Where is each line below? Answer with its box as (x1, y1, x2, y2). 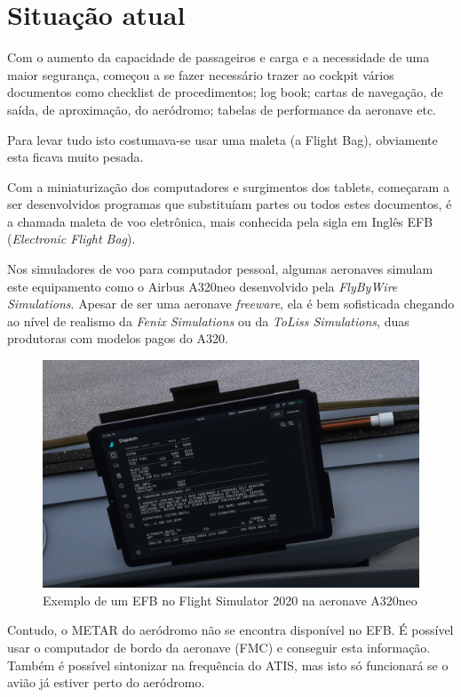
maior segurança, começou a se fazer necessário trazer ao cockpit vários (7, 65, 394, 84)
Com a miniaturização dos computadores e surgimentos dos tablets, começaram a (7, 177, 449, 196)
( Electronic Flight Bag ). (7, 229, 136, 248)
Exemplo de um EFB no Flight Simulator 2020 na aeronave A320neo (43, 590, 417, 609)
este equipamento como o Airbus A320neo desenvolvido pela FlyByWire (7, 276, 398, 295)
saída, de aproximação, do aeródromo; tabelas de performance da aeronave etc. (7, 100, 436, 118)
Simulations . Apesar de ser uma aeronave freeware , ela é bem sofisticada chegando (7, 294, 455, 313)
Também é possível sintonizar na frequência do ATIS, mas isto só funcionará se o (7, 655, 449, 674)
